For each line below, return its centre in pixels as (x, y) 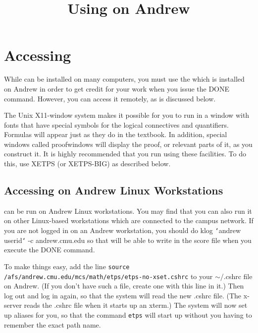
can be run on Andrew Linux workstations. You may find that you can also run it (128, 211)
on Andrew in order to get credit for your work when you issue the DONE (117, 88)
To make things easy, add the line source (67, 266)
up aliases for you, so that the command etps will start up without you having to (128, 315)
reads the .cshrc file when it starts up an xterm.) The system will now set (136, 305)
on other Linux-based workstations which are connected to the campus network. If (129, 220)
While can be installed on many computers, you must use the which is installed (124, 79)
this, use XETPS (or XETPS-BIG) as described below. (87, 164)
